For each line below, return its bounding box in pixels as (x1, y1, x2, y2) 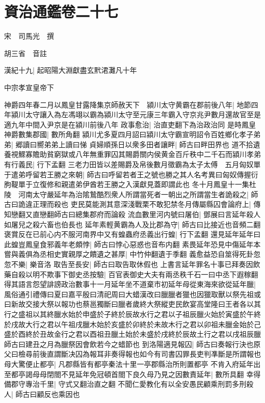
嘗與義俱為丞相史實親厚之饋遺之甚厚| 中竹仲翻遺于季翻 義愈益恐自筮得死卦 (4, 249, 254, 259)
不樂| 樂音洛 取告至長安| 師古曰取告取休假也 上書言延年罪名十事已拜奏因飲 (11, 259, 260, 269)
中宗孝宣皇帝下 (4, 82, 54, 92)
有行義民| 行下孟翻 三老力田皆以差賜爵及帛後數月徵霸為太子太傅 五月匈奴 (4, 159, 254, 170)
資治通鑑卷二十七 (4, 1, 119, 22)
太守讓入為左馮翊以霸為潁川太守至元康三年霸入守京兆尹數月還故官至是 (25, 109, 261, 120)
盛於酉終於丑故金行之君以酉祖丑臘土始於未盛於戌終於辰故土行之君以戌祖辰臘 (4, 329, 261, 339)
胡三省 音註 (4, 47, 47, 58)
